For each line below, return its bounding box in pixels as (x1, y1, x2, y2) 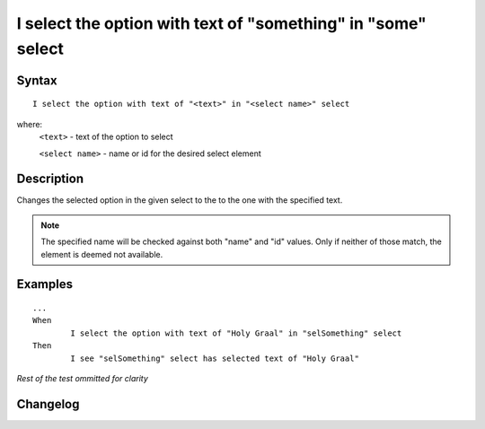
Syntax (16, 73, 57, 88)
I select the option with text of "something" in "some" (16, 13, 427, 33)
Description (16, 171, 84, 187)
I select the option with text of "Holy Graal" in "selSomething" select (70, 328, 402, 338)
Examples (16, 276, 74, 292)
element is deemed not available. (40, 249, 163, 259)
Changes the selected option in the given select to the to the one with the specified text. (16, 195, 343, 206)
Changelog (16, 396, 80, 412)
